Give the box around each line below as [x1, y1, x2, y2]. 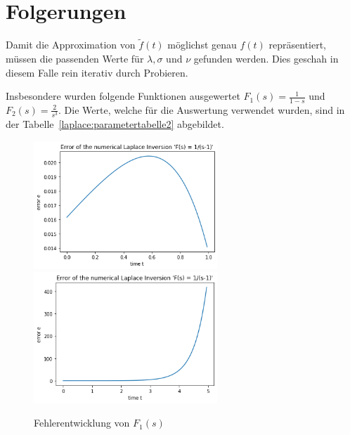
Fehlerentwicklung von [34, 415, 130, 430]
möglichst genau [167, 37, 237, 52]
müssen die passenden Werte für [6, 51, 144, 65]
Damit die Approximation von [6, 37, 136, 52]
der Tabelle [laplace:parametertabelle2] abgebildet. [6, 117, 224, 131]
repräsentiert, [268, 37, 327, 52]
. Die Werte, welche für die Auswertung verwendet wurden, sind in [58, 102, 345, 117]
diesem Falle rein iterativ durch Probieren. [6, 65, 188, 79]
